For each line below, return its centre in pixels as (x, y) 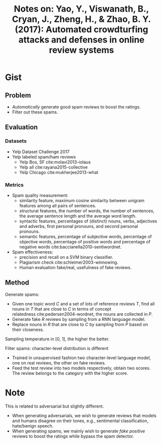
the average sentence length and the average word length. (78, 216)
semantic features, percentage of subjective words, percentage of (85, 237)
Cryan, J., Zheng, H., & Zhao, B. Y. (81, 19)
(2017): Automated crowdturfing (81, 30)
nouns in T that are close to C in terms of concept (62, 309)
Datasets (16, 141)
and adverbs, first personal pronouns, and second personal (79, 226)
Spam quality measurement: (40, 195)
